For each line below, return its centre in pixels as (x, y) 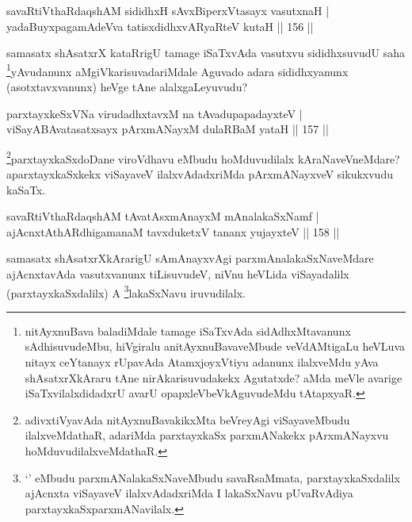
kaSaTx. (26, 189)
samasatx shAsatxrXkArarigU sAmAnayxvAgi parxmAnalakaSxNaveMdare (190, 258)
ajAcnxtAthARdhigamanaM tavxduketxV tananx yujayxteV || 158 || (173, 231)
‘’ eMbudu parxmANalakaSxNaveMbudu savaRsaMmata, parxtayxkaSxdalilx (212, 477)
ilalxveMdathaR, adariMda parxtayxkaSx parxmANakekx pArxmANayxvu (207, 435)
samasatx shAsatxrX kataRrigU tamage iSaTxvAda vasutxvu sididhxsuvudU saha (206, 53)
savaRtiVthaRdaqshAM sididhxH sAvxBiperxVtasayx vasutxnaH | (168, 10)
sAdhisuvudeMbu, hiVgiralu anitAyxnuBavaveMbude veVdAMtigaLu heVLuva (215, 346)
